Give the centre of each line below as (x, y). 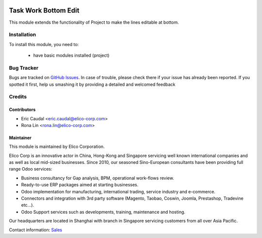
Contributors (22, 110)
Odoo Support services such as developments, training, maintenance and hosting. (103, 212)
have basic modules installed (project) (71, 55)
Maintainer (20, 138)
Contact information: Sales (36, 230)
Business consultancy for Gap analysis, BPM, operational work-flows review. (98, 178)
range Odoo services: (31, 169)
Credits (18, 97)
